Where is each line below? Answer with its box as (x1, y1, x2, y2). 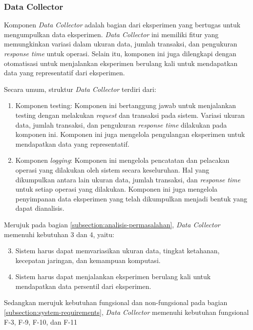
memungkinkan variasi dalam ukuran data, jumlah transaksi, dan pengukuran (4, 39, 237, 49)
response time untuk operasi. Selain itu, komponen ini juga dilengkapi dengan (4, 48, 236, 58)
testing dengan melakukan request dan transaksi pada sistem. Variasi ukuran (15, 110, 245, 120)
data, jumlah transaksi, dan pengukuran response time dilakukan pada (15, 119, 227, 130)
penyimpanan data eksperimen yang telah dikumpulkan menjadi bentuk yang (15, 193, 248, 203)
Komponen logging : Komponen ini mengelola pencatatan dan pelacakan (15, 155, 230, 165)
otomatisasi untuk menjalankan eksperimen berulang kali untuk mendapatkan (4, 58, 238, 68)
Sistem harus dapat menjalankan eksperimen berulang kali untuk (15, 271, 211, 282)
